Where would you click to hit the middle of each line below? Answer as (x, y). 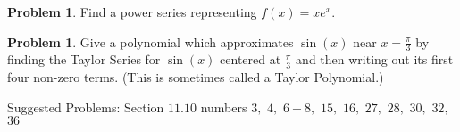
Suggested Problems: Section (86, 107)
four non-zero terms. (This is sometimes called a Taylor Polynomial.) (196, 77)
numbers (224, 107)
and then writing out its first (375, 59)
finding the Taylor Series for (84, 59)
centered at (251, 59)
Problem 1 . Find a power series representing (132, 12)
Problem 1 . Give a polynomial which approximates (151, 41)
